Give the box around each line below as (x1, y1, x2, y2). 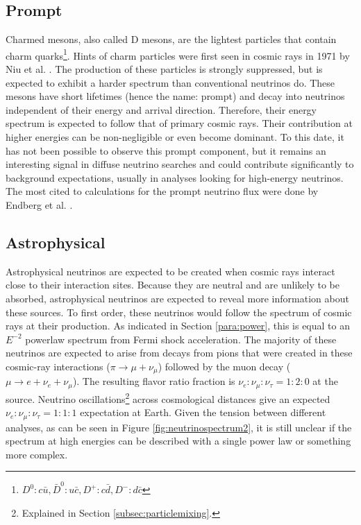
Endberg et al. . (6, 197, 73, 212)
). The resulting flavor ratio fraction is (72, 374, 235, 388)
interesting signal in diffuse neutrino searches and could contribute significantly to (6, 157, 354, 171)
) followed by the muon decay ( (158, 359, 291, 373)
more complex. (6, 447, 68, 461)
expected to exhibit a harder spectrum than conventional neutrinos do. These (6, 75, 335, 89)
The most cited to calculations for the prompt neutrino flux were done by (6, 184, 319, 198)
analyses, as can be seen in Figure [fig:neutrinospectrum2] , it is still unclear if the (6, 420, 352, 434)
